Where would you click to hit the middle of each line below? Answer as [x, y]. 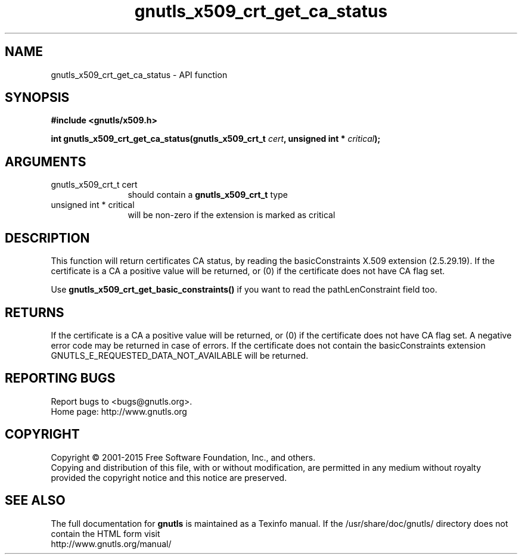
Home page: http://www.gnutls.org [119, 411]
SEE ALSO [35, 501]
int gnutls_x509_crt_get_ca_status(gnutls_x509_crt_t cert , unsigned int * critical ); [216, 139]
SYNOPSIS [37, 98]
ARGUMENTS [46, 162]
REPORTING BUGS [60, 378]
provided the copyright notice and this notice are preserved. [169, 477]
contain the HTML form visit [105, 533]
